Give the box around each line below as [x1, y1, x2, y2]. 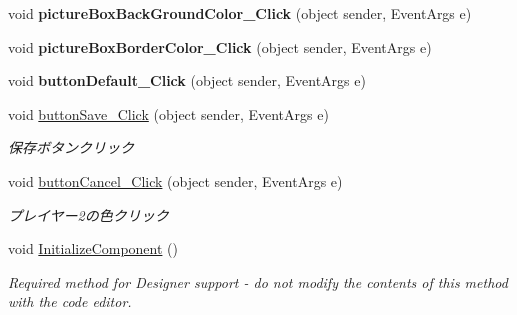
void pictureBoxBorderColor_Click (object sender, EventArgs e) [8, 36, 432, 57]
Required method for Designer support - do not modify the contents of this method [8, 271, 508, 292]
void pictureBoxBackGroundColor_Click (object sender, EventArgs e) [8, 3, 472, 23]
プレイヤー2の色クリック [8, 204, 169, 225]
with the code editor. [8, 291, 132, 312]
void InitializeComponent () [8, 238, 178, 259]
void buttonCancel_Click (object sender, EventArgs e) [8, 170, 343, 191]
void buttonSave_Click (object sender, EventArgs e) [8, 103, 329, 124]
